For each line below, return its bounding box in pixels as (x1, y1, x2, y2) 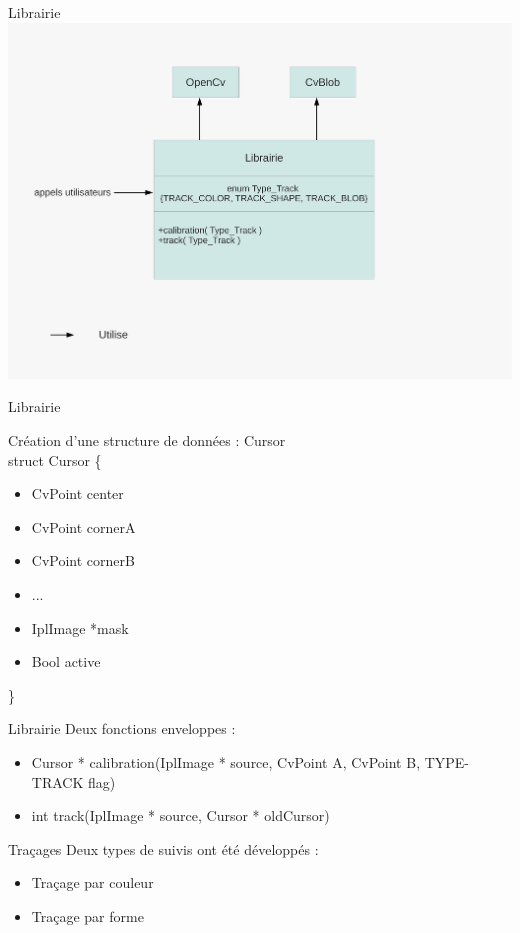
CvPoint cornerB (31, 550, 135, 571)
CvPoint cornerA (31, 516, 136, 537)
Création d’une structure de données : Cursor (8, 429, 286, 450)
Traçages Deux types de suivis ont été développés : (8, 838, 319, 859)
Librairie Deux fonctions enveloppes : (8, 718, 236, 739)
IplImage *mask (31, 617, 129, 638)
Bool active (31, 651, 101, 672)
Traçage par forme (31, 905, 144, 926)
